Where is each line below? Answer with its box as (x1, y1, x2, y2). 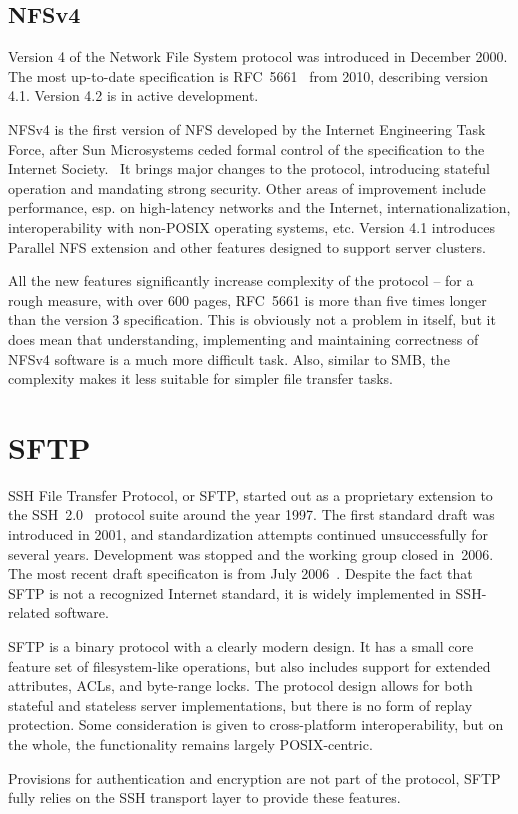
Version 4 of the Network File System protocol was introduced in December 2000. (8, 46, 508, 67)
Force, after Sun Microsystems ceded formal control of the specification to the (8, 138, 485, 159)
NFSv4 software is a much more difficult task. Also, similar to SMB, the (8, 348, 450, 369)
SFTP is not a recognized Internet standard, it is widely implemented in (8, 582, 451, 603)
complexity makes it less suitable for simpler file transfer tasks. (8, 368, 393, 389)
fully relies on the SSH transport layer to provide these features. (8, 787, 401, 808)
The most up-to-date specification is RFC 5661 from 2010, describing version (8, 65, 488, 86)
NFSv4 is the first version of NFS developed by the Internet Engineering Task (8, 118, 486, 139)
